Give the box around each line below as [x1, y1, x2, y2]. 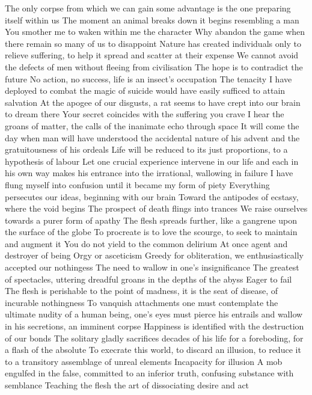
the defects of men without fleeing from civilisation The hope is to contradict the [5, 60, 303, 73]
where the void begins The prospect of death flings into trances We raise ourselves [5, 202, 308, 215]
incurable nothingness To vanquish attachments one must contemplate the [5, 296, 278, 308]
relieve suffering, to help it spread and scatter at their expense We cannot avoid [5, 49, 299, 61]
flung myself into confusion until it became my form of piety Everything [5, 178, 270, 191]
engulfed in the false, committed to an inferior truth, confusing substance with [5, 367, 294, 379]
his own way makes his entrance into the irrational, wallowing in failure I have [5, 167, 293, 179]
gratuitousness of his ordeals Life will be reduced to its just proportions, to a [5, 143, 288, 156]
